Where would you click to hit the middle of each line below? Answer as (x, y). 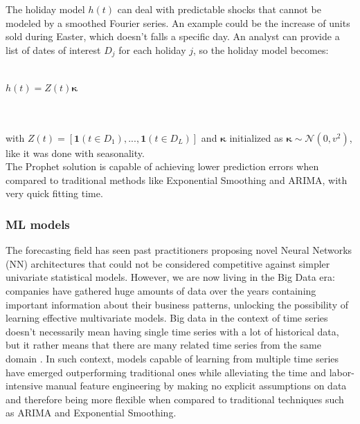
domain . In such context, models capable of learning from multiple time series (172, 358)
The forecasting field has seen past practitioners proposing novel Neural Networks (179, 250)
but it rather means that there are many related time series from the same (163, 345)
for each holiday (152, 49)
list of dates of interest (53, 49)
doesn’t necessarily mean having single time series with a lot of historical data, (172, 331)
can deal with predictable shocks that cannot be (219, 9)
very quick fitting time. (54, 193)
